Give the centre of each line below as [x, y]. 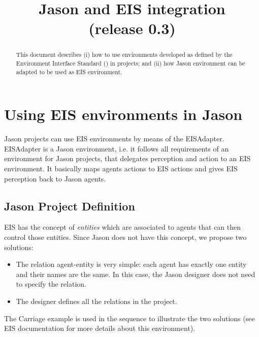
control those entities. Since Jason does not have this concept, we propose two [125, 237]
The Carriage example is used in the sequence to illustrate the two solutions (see [129, 318]
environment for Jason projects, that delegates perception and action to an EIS [127, 158]
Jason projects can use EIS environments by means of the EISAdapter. [114, 139]
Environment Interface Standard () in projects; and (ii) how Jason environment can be [131, 63]
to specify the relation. [51, 284]
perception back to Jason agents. [55, 178]
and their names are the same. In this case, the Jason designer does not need [136, 274]
